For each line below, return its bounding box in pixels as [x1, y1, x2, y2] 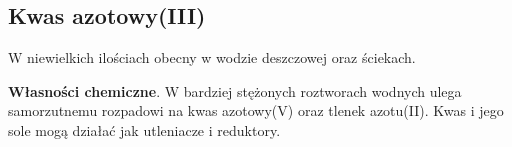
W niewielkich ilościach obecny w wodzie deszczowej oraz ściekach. [8, 47, 416, 68]
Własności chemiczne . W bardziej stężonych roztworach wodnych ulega [8, 80, 462, 101]
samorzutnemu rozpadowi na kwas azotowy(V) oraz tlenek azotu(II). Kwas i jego [8, 100, 504, 121]
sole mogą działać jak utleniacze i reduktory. [8, 119, 281, 140]
